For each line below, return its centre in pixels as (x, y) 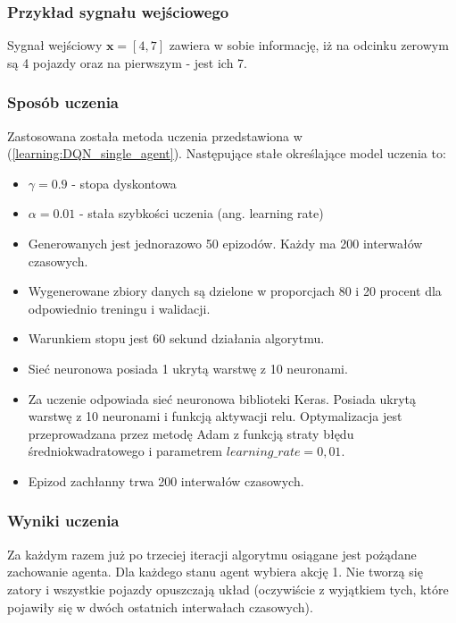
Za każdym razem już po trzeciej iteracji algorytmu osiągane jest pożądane (212, 554)
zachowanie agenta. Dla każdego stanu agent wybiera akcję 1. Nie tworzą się (215, 572)
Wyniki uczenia (63, 521)
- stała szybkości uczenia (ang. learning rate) (201, 213)
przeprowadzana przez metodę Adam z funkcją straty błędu (191, 433)
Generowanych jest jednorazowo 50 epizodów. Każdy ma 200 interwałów (225, 243)
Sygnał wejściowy (55, 45)
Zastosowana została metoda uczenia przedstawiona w (155, 135)
